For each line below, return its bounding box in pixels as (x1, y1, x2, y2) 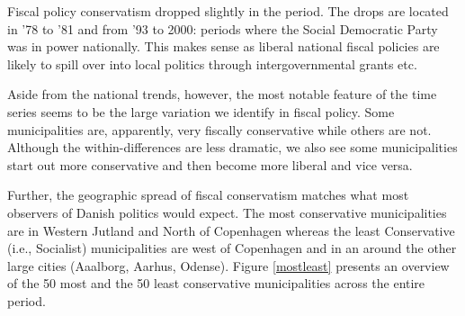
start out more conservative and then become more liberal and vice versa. (7, 155, 413, 174)
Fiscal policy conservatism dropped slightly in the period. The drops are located (7, 2, 449, 20)
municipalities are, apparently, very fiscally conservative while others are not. (7, 120, 432, 139)
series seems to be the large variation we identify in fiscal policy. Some (7, 102, 395, 121)
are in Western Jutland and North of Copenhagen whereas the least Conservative (7, 221, 455, 239)
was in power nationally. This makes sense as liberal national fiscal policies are (7, 37, 440, 56)
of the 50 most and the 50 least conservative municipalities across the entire (7, 274, 425, 293)
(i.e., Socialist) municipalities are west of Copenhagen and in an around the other (7, 239, 457, 257)
